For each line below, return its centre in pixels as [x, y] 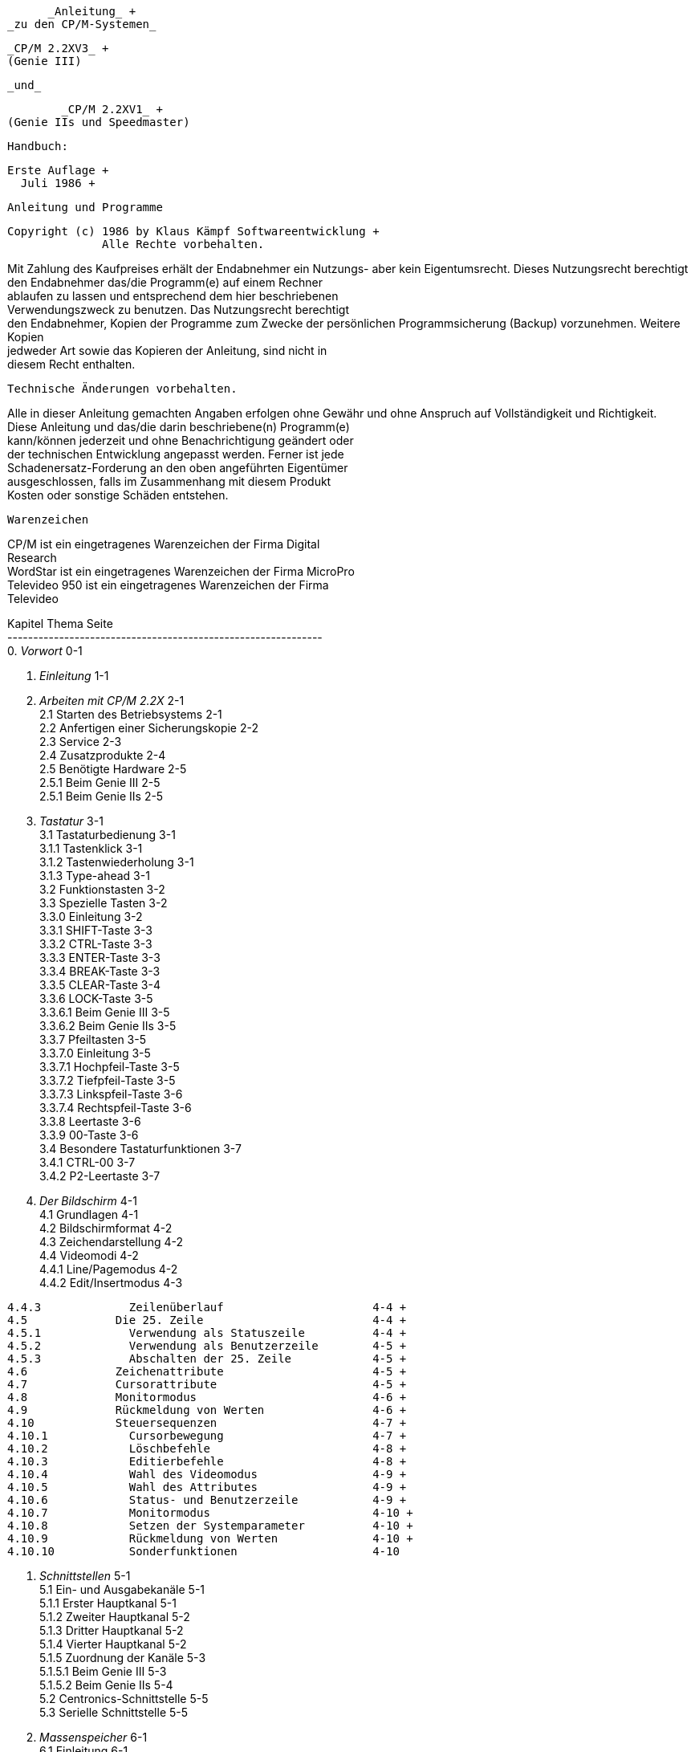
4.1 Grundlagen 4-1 [89, 1214]
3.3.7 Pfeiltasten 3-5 [93, 1039]
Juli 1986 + [58, 183]
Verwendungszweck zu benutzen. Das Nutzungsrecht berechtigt [178, 310]
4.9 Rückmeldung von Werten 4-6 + [207, 1410]
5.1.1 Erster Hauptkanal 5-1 [108, 1603]
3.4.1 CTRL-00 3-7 [87, 1162]
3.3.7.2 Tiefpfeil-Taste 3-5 [108, 1080]
